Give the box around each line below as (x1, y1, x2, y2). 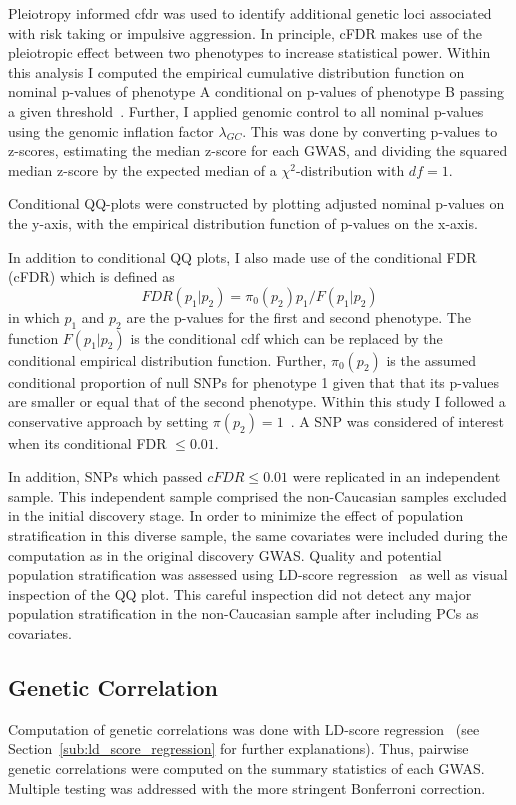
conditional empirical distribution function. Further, (8, 349, 327, 370)
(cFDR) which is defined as (8, 266, 175, 287)
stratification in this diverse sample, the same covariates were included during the (8, 525, 508, 546)
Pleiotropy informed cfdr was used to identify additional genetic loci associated (8, 3, 492, 23)
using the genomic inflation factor (8, 120, 214, 141)
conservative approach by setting (8, 410, 209, 431)
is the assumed (386, 349, 477, 370)
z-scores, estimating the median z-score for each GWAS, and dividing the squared (8, 140, 508, 161)
